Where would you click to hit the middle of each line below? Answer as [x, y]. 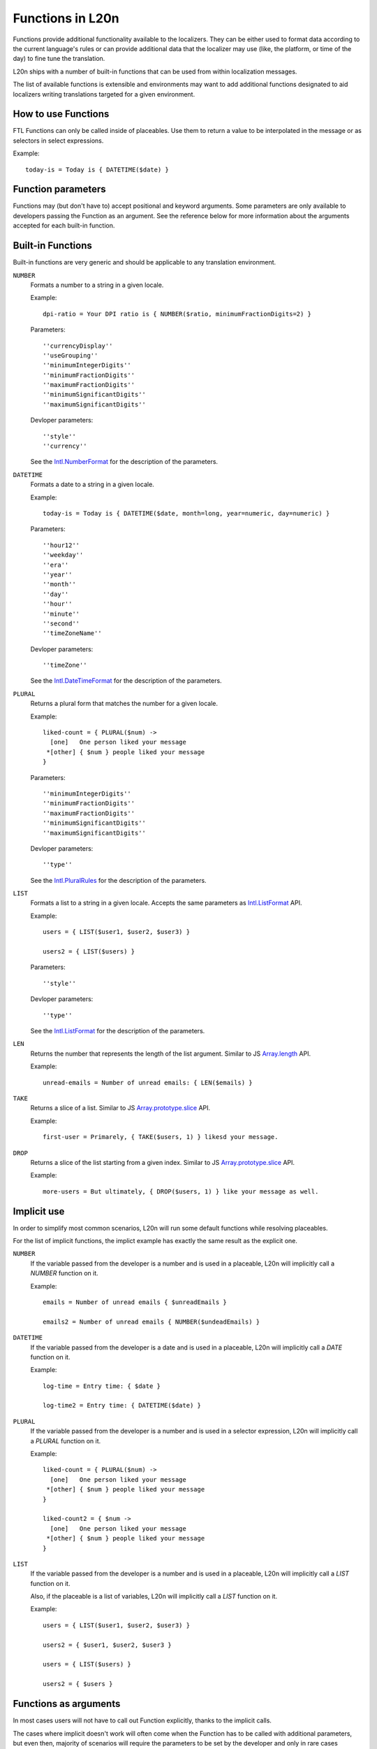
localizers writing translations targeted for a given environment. [104, 94]
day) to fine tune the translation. [59, 59]
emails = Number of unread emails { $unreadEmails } [135, 1302]
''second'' [61, 623]
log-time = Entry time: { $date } [102, 1386]
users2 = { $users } [78, 1684]
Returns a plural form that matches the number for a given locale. [124, 704]
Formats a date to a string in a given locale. [93, 484]
